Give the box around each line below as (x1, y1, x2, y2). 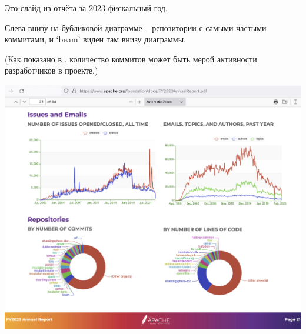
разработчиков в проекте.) (5, 64, 98, 76)
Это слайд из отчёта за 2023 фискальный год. (5, 2, 168, 14)
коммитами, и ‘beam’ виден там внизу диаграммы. (5, 33, 187, 45)
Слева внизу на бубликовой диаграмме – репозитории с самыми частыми (5, 21, 267, 34)
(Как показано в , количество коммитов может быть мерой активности (5, 52, 257, 65)
